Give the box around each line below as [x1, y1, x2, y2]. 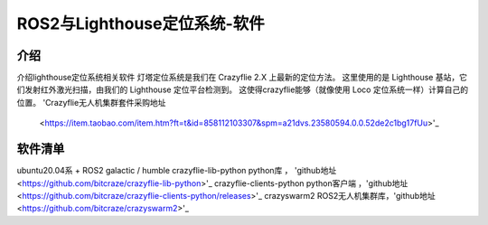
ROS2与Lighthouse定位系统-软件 [16, 14, 266, 33]
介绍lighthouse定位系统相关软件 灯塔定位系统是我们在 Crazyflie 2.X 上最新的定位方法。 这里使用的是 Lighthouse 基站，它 [16, 72, 467, 83]
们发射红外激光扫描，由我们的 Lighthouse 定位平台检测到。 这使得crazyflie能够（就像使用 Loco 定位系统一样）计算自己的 [16, 84, 469, 95]
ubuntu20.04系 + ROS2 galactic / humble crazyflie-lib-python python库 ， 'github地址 [16, 165, 337, 176]
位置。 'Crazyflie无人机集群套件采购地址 [16, 97, 166, 108]
